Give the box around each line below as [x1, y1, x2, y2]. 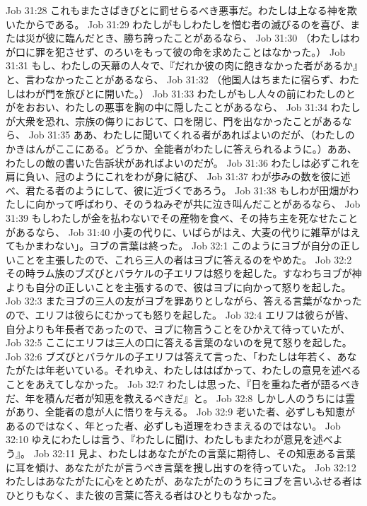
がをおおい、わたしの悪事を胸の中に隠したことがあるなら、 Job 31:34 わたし [6, 100, 361, 114]
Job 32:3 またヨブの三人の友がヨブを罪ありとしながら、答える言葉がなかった [6, 293, 362, 308]
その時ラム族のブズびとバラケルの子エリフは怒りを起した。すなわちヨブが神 [6, 266, 362, 281]
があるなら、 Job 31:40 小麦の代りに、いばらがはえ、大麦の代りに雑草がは [6, 224, 351, 239]
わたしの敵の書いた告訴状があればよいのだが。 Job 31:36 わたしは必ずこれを [6, 155, 361, 170]
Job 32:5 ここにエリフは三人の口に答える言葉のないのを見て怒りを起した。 [6, 335, 352, 350]
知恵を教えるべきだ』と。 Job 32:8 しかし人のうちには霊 [94, 390, 356, 405]
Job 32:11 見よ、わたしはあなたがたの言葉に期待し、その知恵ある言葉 [33, 446, 356, 460]
